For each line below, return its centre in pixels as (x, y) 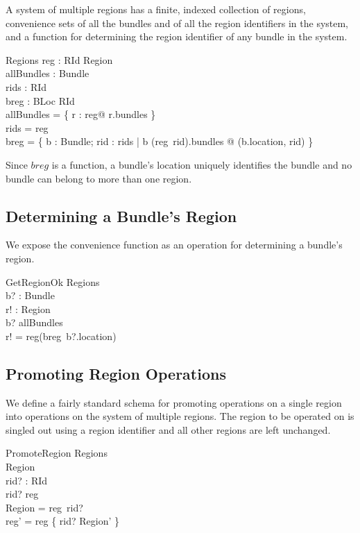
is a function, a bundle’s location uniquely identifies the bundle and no (202, 164)
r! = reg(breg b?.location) (61, 336)
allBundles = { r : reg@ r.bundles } (81, 114)
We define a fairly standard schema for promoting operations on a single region (174, 402)
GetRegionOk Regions (53, 281)
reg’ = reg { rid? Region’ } (63, 521)
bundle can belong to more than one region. (99, 178)
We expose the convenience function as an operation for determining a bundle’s (174, 245)
